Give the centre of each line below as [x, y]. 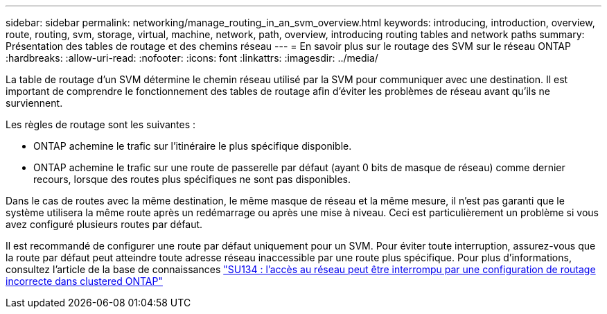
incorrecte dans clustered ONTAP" [84, 281]
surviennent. [34, 103]
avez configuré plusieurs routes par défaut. [104, 224]
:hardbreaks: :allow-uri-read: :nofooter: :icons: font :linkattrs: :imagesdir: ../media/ [192, 58]
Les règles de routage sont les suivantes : [101, 124]
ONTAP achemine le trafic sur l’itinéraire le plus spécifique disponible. [193, 146]
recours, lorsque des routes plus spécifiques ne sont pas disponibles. [192, 179]
